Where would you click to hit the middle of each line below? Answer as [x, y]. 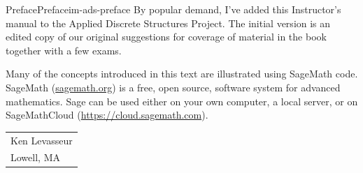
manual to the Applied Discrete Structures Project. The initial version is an [168, 23]
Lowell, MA [35, 157]
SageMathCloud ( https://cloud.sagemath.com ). [107, 115]
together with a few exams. [64, 50]
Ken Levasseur [42, 140]
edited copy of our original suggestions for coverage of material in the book [166, 37]
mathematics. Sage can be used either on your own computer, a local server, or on [182, 101]
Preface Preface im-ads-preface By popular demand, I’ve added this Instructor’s [173, 9]
